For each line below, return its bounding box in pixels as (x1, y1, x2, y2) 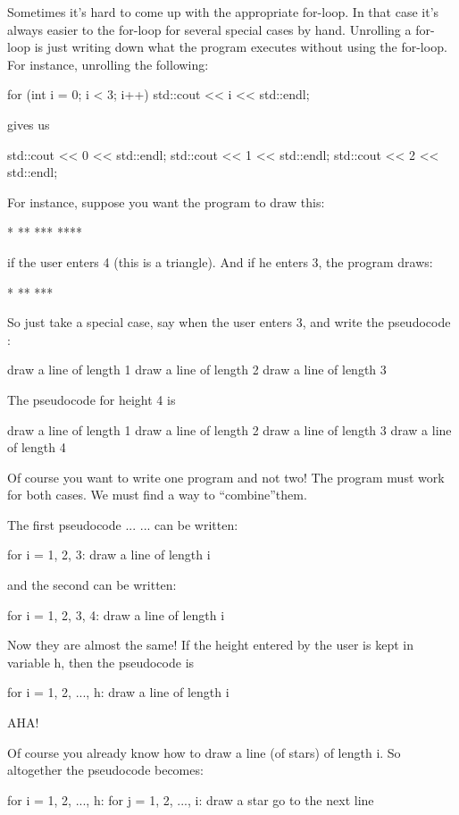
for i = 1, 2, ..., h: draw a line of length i (7, 683, 229, 702)
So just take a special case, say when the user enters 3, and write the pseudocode (7, 313, 451, 332)
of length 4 (7, 438, 66, 457)
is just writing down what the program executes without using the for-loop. (34, 38, 447, 56)
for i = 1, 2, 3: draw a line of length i (7, 545, 211, 564)
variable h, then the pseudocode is (7, 652, 195, 671)
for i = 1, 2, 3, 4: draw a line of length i (7, 605, 225, 624)
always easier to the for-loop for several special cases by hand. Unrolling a (7, 20, 412, 38)
